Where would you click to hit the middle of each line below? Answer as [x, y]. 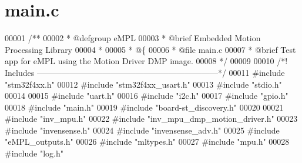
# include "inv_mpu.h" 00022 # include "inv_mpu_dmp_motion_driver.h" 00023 [151, 119]
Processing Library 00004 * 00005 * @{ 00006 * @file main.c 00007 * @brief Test [150, 49]
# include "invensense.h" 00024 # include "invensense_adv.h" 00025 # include [142, 130]
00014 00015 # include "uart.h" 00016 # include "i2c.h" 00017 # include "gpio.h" [147, 96]
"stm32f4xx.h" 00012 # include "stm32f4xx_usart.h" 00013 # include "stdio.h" [143, 84]
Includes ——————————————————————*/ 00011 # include [145, 72]
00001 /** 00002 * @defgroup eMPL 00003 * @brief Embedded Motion [133, 38]
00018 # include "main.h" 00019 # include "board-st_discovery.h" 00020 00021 [144, 107]
